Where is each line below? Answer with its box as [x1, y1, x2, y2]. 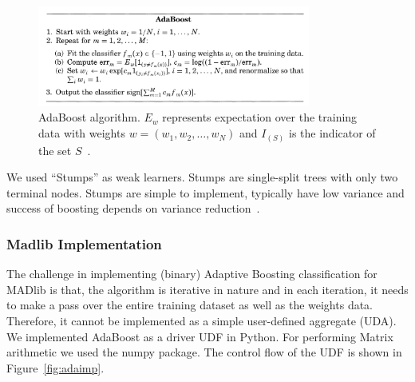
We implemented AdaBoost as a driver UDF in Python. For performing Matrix [6, 328, 393, 344]
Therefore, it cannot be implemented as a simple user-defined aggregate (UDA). [6, 312, 397, 328]
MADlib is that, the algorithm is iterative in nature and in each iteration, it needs [6, 281, 409, 297]
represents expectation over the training [162, 109, 358, 125]
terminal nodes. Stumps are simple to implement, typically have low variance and [6, 184, 405, 201]
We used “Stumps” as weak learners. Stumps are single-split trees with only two [6, 169, 398, 185]
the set [38, 141, 72, 158]
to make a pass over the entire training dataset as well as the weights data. [6, 296, 373, 313]
